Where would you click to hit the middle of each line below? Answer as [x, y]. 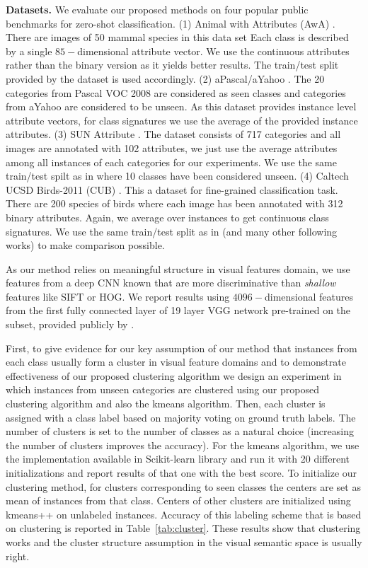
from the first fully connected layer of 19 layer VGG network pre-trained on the [178, 310]
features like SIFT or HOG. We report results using [118, 296]
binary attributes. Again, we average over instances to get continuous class [167, 217]
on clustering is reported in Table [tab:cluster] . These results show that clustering [183, 528]
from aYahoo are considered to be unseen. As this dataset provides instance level [181, 106]
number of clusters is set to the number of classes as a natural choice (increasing [180, 431]
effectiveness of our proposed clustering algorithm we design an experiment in [174, 375]
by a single [29, 51]
